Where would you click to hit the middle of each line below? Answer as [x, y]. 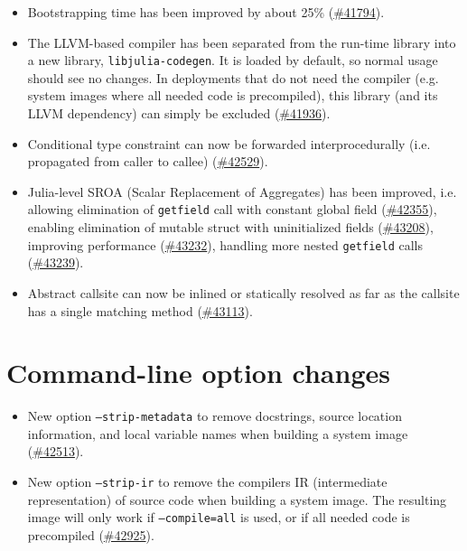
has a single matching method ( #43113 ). [140, 310]
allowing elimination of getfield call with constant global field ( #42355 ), [232, 209]
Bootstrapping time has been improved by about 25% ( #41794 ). [206, 12]
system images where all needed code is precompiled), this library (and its [233, 95]
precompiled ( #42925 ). [91, 534]
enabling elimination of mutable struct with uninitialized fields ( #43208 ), [230, 227]
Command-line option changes [198, 373]
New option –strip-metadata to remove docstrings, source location [215, 416]
